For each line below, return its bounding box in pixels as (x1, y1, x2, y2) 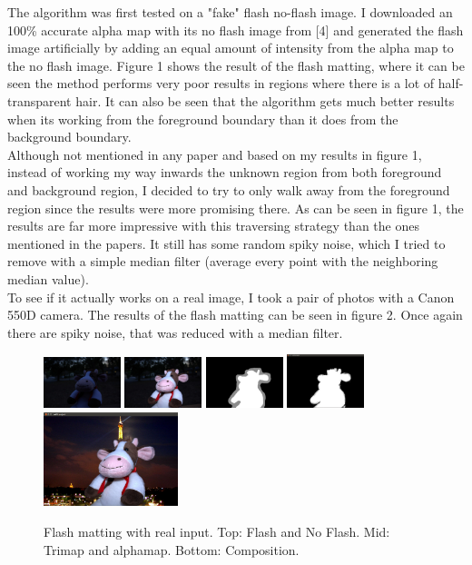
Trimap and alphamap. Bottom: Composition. (44, 540, 300, 559)
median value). (7, 269, 89, 288)
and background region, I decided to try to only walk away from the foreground (7, 180, 450, 199)
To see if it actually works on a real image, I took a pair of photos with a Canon (7, 287, 455, 306)
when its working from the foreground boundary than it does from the (7, 109, 398, 128)
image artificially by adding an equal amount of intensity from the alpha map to (7, 38, 454, 57)
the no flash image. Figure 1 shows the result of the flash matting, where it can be (7, 55, 465, 74)
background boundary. (7, 127, 132, 146)
